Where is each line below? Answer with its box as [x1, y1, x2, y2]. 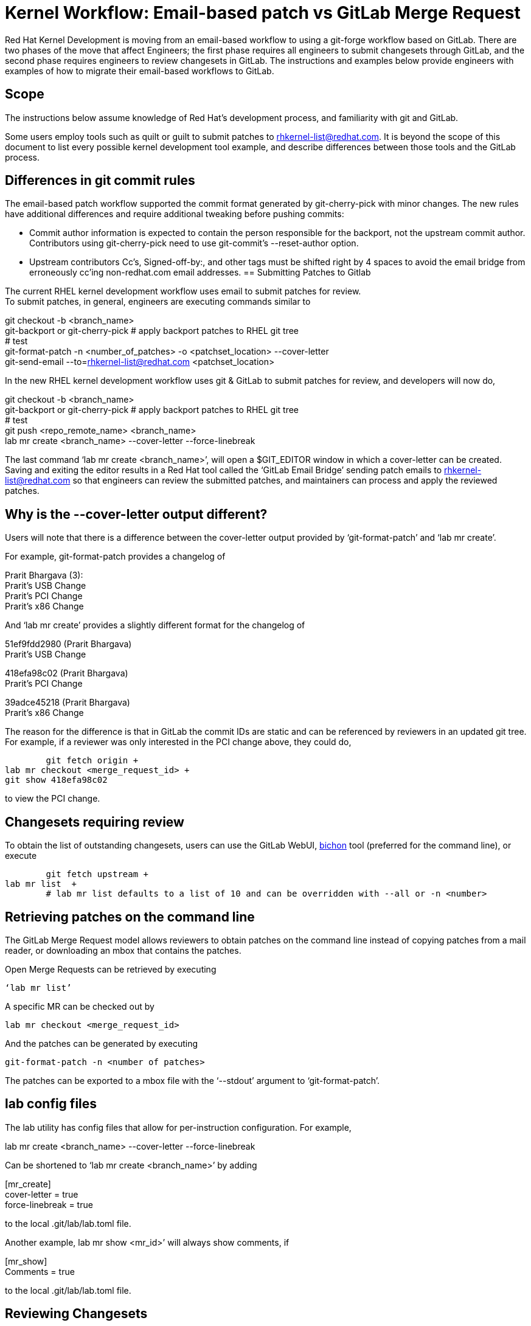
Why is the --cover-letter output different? [5, 506, 268, 522]
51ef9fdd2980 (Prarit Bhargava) [5, 639, 132, 650]
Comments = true [5, 1266, 75, 1277]
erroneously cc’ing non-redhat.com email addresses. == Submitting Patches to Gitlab [29, 267, 371, 278]
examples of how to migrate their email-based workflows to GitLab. [5, 65, 274, 76]
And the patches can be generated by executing [5, 1038, 198, 1049]
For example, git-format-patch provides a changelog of [5, 551, 226, 562]
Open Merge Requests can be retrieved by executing [5, 963, 217, 974]
